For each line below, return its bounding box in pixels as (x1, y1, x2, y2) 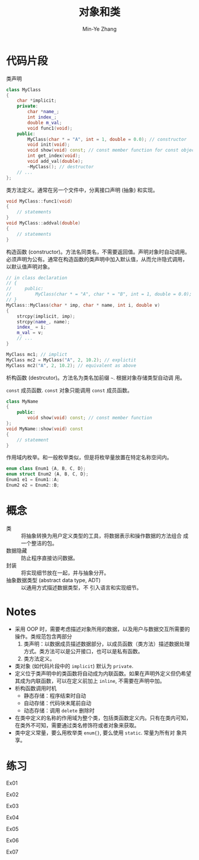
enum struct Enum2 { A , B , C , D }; (6, 471, 89, 477)
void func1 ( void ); (27, 125, 73, 131)
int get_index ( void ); (27, 153, 81, 159)
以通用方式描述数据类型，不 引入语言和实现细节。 (21, 584, 142, 591)
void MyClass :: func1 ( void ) (6, 198, 73, 204)
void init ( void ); (27, 142, 70, 148)
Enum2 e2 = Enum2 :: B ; (6, 482, 60, 489)
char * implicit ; (17, 98, 57, 104)
